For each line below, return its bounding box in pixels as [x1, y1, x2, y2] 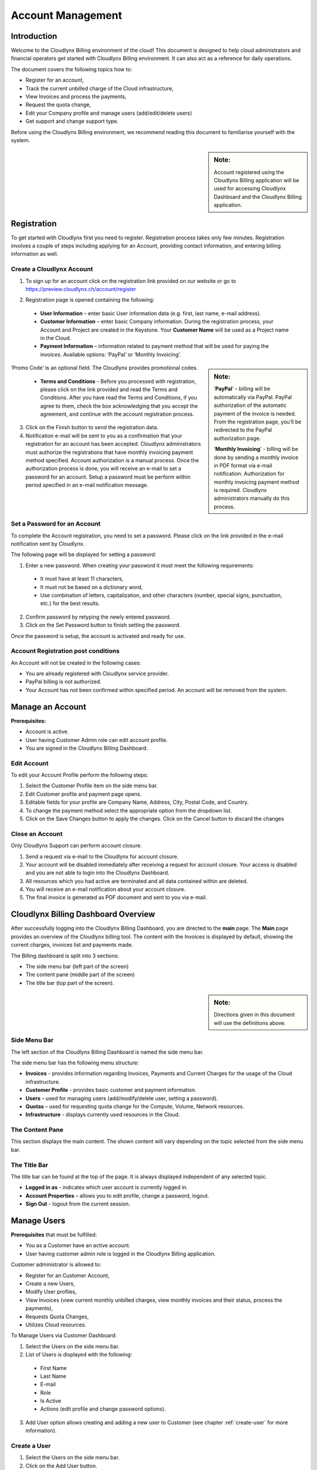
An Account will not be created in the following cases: [11, 659, 141, 666]
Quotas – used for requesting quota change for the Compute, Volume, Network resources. [25, 1102, 245, 1110]
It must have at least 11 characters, [40, 575, 124, 582]
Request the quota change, [25, 101, 91, 108]
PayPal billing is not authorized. [25, 678, 102, 685]
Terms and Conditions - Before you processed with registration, [40, 377, 197, 385]
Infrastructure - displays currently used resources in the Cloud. [25, 1111, 180, 1118]
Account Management [11, 9, 123, 22]
